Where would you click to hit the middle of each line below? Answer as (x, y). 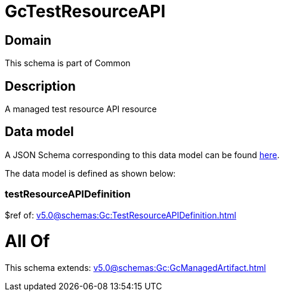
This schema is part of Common (68, 63)
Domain (28, 40)
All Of (27, 241)
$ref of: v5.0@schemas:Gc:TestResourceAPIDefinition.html (121, 215)
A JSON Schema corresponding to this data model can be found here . (142, 155)
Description (40, 86)
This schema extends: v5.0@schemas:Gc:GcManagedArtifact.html (135, 268)
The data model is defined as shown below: (90, 173)
